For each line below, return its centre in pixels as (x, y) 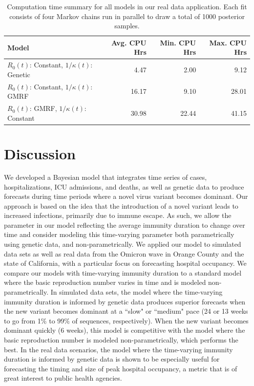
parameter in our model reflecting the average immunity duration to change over (125, 225)
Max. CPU (228, 42)
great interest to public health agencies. (63, 378)
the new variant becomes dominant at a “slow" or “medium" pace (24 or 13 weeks (126, 311)
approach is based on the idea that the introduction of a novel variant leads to (121, 205)
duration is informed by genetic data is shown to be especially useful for (112, 359)
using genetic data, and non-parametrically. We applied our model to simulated (123, 244)
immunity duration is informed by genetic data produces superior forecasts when (125, 301)
